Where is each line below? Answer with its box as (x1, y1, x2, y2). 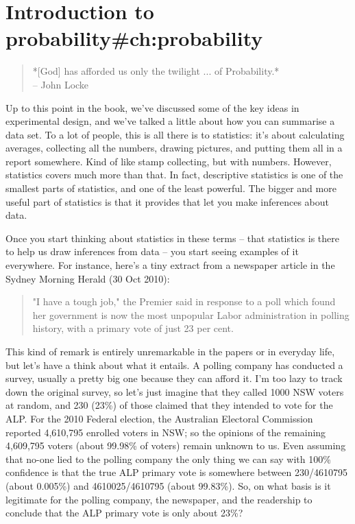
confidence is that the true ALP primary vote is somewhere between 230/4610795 (5, 465, 347, 479)
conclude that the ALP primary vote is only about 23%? (5, 505, 243, 520)
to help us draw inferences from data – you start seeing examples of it (5, 244, 299, 259)
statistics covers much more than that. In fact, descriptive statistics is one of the (5, 167, 343, 182)
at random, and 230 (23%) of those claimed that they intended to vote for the (5, 398, 333, 412)
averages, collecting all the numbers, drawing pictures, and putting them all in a (5, 141, 343, 155)
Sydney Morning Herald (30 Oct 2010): (5, 271, 170, 285)
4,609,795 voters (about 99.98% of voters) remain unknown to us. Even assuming (5, 438, 346, 453)
